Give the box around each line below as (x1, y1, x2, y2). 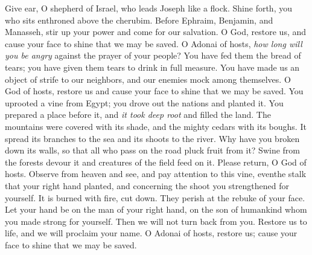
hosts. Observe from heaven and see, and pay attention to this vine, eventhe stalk (5, 167, 307, 180)
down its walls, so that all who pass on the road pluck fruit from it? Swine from (5, 144, 300, 157)
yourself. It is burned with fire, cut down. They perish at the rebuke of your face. (5, 191, 305, 204)
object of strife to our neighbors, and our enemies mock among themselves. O (5, 73, 291, 85)
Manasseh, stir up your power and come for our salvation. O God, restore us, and (5, 25, 307, 38)
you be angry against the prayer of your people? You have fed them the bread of (5, 49, 301, 62)
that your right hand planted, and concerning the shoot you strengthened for (5, 179, 289, 192)
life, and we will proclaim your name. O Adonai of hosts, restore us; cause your (5, 227, 298, 239)
